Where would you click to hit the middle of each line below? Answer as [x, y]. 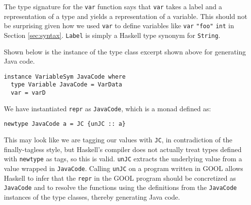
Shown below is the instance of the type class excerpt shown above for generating [125, 51]
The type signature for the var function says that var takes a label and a [113, 6]
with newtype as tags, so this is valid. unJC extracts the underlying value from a [123, 159]
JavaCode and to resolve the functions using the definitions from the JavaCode [120, 187]
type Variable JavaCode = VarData [67, 85]
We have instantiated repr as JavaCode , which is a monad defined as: [108, 108]
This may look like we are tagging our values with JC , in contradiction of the [118, 140]
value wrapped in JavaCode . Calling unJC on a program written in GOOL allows [124, 168]
